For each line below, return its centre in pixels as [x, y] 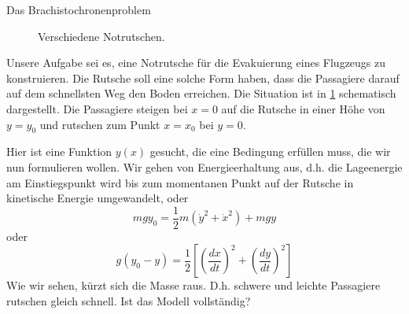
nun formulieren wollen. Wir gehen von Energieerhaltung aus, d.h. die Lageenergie [204, 166]
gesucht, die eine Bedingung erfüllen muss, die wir [270, 151]
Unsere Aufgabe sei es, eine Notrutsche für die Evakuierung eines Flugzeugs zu [196, 63]
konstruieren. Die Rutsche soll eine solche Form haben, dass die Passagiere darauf [203, 78]
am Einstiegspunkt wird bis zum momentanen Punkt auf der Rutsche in [180, 182]
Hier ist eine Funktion [59, 151]
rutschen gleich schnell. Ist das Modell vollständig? [129, 300]
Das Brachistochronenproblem [79, 9]
